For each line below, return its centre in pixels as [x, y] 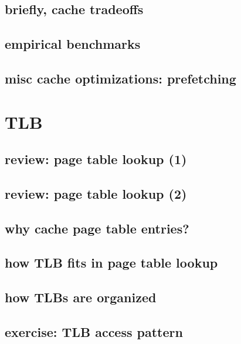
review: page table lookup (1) [96, 159]
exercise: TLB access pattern [94, 332]
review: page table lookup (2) [96, 193]
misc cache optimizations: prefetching [120, 78]
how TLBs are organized [81, 297]
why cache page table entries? [97, 228]
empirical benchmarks [73, 44]
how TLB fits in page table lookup [111, 263]
